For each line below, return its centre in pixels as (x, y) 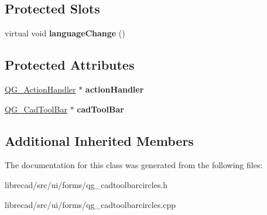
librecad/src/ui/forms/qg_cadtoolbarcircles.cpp (90, 204)
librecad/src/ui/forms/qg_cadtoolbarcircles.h (86, 184)
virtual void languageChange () (65, 33)
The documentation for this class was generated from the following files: (134, 165)
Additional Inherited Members (99, 140)
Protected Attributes (70, 65)
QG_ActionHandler (40, 89)
